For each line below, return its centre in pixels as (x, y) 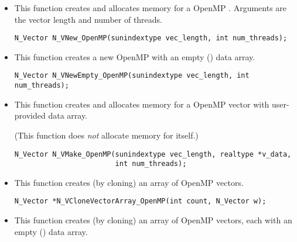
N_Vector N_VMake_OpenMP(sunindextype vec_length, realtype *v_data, (153, 154)
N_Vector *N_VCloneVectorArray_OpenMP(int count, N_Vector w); (140, 201)
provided (30, 115)
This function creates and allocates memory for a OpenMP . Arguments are (151, 8)
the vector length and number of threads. (88, 19)
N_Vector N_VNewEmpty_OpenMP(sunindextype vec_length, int (132, 76)
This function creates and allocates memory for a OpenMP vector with (142, 104)
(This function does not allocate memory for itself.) (106, 135)
